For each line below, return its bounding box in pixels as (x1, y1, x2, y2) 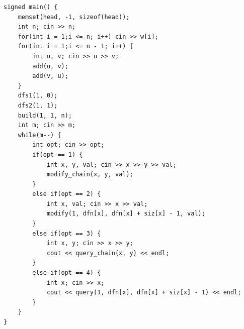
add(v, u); (32, 72, 68, 80)
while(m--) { (18, 131, 61, 139)
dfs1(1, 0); (18, 92, 58, 99)
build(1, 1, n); (18, 112, 72, 119)
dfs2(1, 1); (18, 101, 58, 109)
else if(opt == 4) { (32, 269, 101, 277)
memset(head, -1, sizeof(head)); (18, 13, 130, 21)
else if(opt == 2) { (32, 190, 101, 198)
